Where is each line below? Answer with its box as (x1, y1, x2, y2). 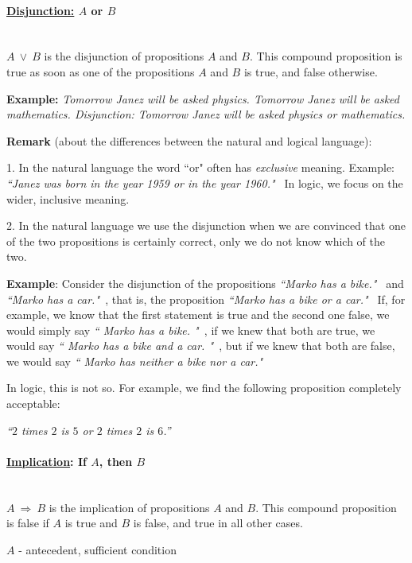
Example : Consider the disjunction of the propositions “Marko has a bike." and (6, 274, 404, 291)
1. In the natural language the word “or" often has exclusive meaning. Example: (6, 159, 395, 176)
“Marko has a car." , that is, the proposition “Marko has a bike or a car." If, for (6, 290, 406, 307)
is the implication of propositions (49, 499, 210, 515)
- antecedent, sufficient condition (18, 541, 177, 557)
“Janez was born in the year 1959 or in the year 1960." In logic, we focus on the (6, 174, 403, 191)
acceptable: (6, 395, 60, 412)
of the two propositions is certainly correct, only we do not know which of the (6, 232, 385, 249)
